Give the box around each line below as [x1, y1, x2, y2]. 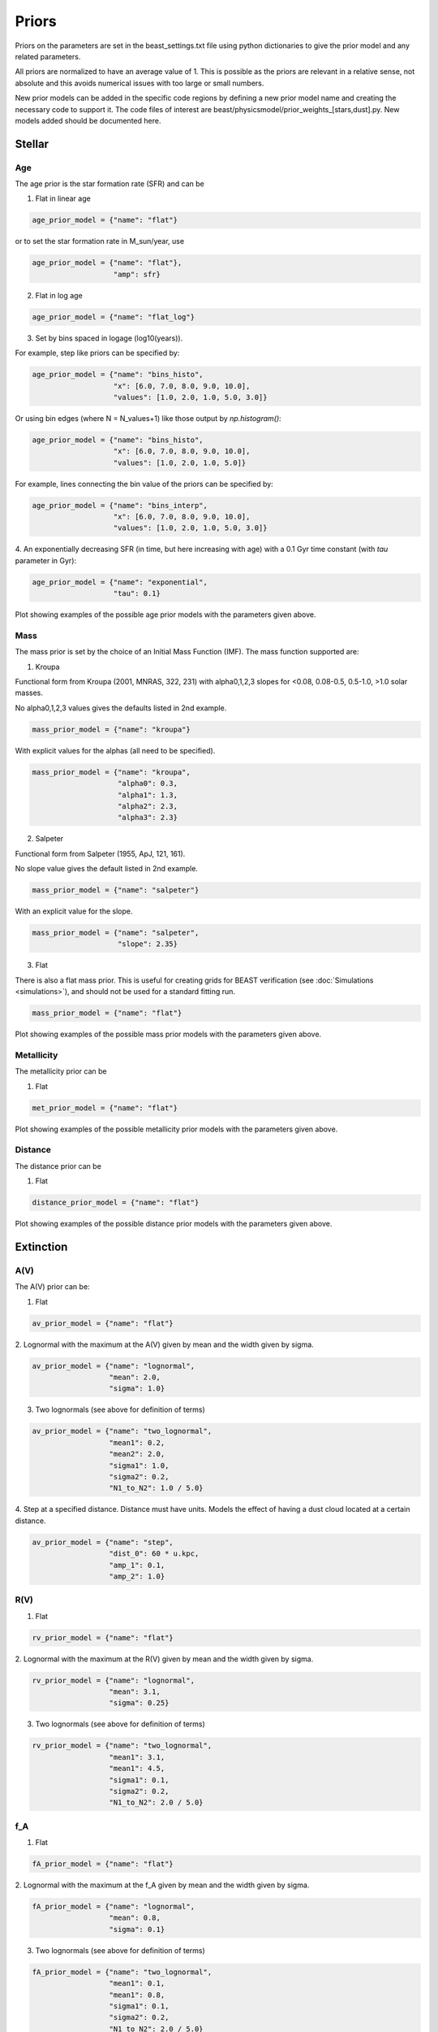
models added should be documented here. [15, 115, 161, 125]
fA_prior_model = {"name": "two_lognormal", [32, 1967, 213, 1977]
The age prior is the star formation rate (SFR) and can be [15, 179, 204, 189]
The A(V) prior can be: [15, 1282, 90, 1292]
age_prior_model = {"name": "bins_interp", [32, 501, 208, 510]
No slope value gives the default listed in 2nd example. [15, 864, 199, 874]
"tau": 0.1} [113, 589, 161, 598]
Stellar [15, 137, 49, 150]
